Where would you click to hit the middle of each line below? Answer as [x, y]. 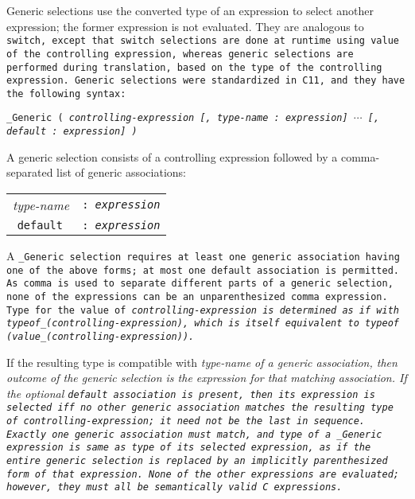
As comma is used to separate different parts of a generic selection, [200, 284]
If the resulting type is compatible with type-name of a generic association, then [202, 362]
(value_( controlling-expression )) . [101, 336]
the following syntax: [66, 94]
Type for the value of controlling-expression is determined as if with [203, 310]
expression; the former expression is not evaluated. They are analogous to [185, 26]
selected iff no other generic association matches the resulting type [200, 408]
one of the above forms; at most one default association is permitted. [203, 270]
